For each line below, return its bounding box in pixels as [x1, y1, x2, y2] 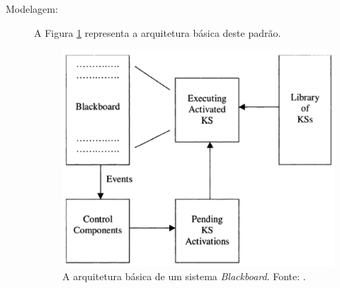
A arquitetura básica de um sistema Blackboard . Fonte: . [62, 268, 306, 283]
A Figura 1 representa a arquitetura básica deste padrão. [34, 25, 281, 40]
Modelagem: [6, 1, 58, 16]
